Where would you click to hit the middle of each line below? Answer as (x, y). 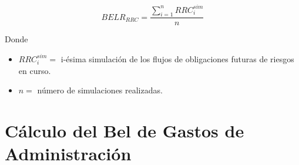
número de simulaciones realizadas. (100, 90)
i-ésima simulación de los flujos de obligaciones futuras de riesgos (177, 58)
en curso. (35, 70)
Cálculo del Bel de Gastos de (125, 130)
